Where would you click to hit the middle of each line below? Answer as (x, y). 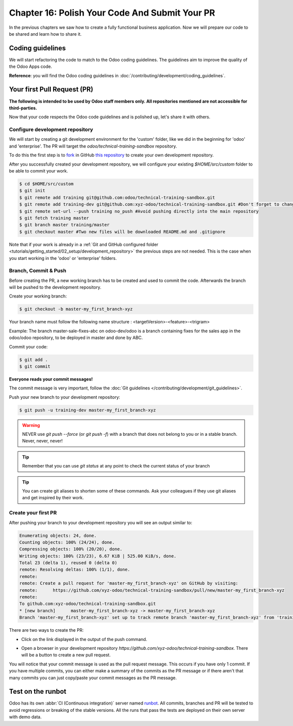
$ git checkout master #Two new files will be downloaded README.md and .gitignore (122, 232)
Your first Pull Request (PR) (51, 90)
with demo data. (25, 717)
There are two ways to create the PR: (46, 630)
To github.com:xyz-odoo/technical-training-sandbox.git (88, 604)
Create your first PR (33, 513)
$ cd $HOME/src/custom (46, 184)
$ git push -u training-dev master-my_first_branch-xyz (88, 410)
